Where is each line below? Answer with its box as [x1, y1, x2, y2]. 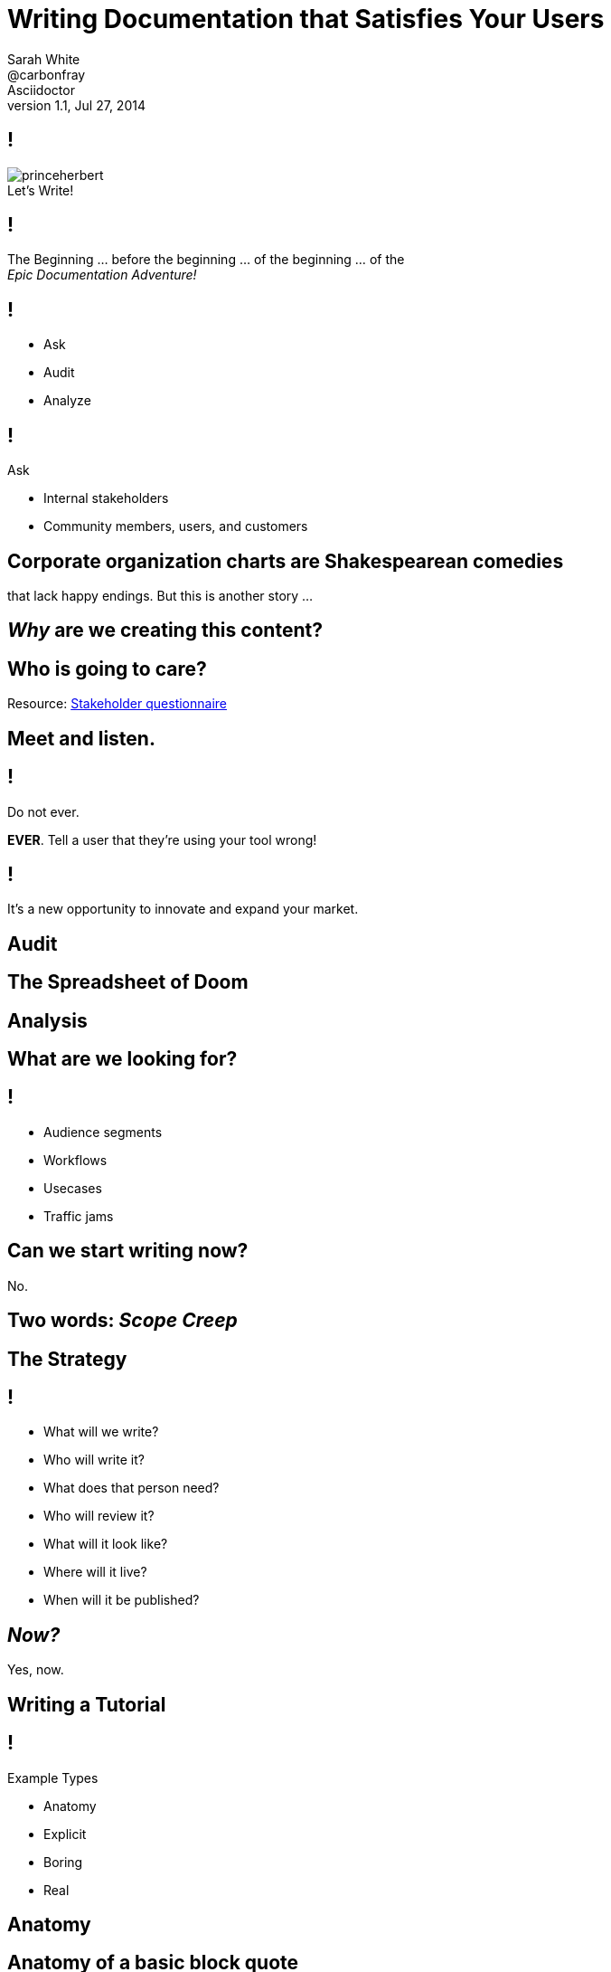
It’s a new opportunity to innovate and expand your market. [7, 901, 359, 917]
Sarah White [7, 51, 80, 67]
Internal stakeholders [43, 490, 169, 507]
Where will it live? [43, 1564, 147, 1580]
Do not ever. [7, 803, 80, 820]
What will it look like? [43, 1536, 168, 1552]
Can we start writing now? [7, 1239, 249, 1263]
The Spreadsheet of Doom [7, 971, 249, 994]
